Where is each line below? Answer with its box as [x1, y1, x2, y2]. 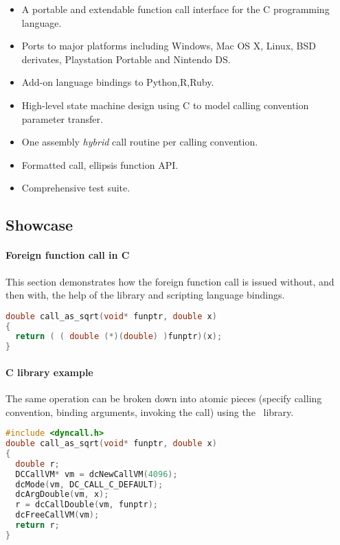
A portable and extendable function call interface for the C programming [21, 2, 330, 16]
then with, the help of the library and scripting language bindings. [5, 288, 285, 302]
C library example [5, 364, 93, 379]
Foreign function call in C [5, 248, 130, 262]
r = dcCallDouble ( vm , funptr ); [15, 500, 159, 510]
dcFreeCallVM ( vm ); [15, 510, 100, 520]
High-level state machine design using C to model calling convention [21, 97, 309, 112]
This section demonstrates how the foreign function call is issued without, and [5, 274, 335, 288]
